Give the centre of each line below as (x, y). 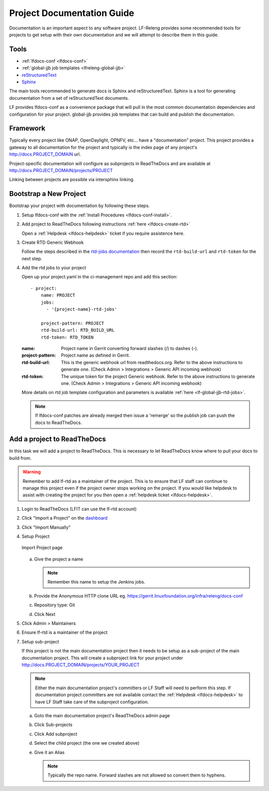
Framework (27, 128)
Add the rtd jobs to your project (54, 268)
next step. (32, 258)
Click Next (45, 614)
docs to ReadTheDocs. (59, 422)
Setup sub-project (40, 641)
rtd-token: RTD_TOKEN (67, 337)
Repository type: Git (55, 605)
